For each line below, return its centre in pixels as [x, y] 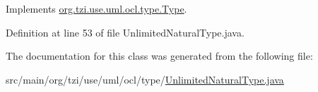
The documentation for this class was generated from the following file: [159, 56]
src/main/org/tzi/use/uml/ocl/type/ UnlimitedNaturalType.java [145, 79]
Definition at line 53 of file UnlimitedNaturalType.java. [125, 32]
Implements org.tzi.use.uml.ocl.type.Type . [96, 8]
